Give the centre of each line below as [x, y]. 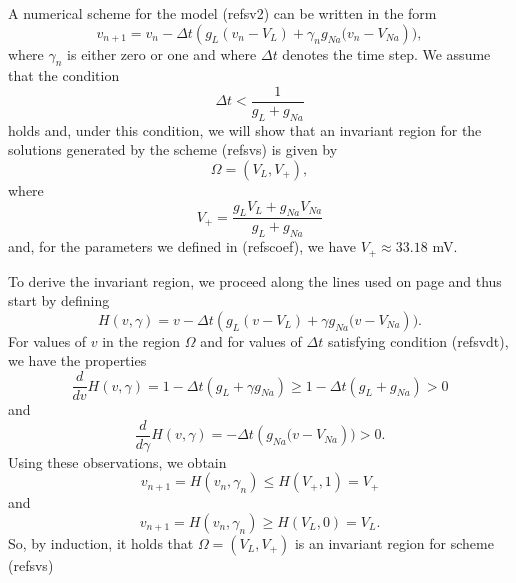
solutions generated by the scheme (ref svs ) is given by [173, 149]
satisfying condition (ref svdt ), [418, 340]
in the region [141, 340]
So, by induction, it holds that [101, 542]
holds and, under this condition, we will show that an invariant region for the [245, 129]
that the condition [64, 75]
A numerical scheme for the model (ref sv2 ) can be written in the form [222, 13]
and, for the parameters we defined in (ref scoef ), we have [182, 246]
